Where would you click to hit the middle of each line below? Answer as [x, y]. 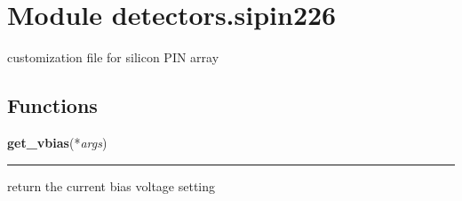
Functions [52, 105]
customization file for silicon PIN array [113, 57]
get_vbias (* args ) [57, 142]
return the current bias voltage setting [112, 185]
